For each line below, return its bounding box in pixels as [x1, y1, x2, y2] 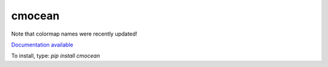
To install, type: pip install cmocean [11, 52, 100, 60]
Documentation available [11, 41, 73, 48]
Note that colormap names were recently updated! [11, 30, 138, 37]
